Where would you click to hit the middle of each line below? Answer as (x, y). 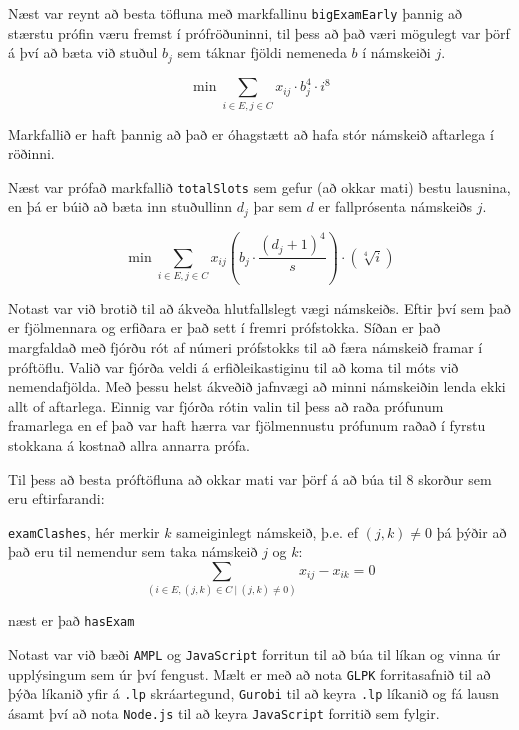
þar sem (277, 206)
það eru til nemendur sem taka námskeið (133, 551)
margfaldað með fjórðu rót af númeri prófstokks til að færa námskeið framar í (245, 346)
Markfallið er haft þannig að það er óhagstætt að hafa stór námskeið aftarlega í (251, 133)
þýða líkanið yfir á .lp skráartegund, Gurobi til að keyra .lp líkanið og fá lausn (254, 693)
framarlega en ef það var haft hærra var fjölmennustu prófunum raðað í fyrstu (247, 425)
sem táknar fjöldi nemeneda (262, 52)
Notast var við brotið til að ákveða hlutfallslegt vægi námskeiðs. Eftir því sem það (259, 307)
